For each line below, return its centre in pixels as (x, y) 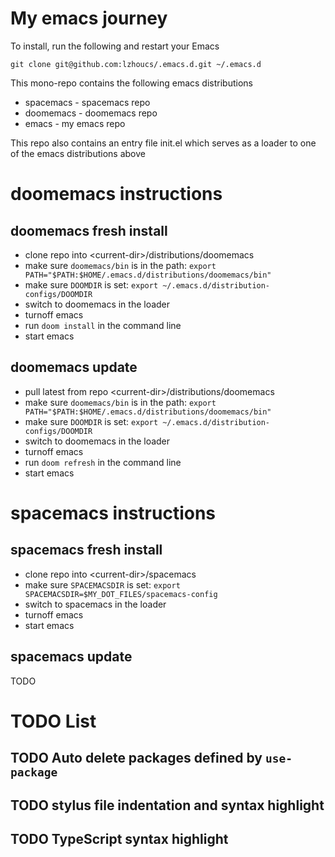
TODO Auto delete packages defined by (136, 758)
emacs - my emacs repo (75, 123)
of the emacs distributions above (78, 153)
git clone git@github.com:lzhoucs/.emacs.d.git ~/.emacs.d (136, 64)
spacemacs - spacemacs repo (87, 102)
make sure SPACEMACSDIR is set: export (102, 584)
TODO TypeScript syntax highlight (119, 838)
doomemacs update (74, 367)
